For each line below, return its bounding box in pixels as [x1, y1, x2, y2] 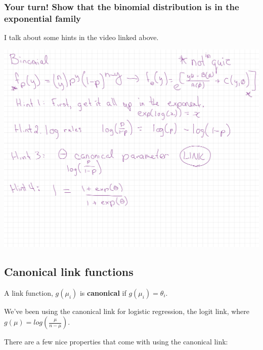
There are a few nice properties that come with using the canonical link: [4, 336, 228, 347]
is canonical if [79, 287, 126, 298]
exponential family [4, 12, 81, 24]
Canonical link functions [4, 264, 134, 279]
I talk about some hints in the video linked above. [4, 32, 159, 43]
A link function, [4, 287, 53, 298]
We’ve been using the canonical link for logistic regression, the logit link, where [4, 305, 250, 316]
